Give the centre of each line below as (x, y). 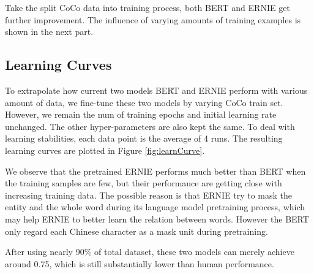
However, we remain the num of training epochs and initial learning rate (141, 114)
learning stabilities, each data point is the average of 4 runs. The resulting (144, 138)
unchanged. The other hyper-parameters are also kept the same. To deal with (150, 126)
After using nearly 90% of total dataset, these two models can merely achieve (150, 252)
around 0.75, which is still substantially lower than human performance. (140, 263)
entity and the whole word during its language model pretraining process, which (155, 207)
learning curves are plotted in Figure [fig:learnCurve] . (105, 150)
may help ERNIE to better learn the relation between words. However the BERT (157, 219)
